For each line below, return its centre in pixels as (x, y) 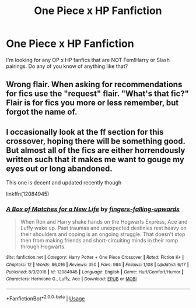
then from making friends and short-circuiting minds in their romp (99, 241)
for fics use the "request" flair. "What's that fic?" (98, 94)
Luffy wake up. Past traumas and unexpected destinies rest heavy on (103, 228)
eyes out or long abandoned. (59, 168)
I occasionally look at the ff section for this (85, 132)
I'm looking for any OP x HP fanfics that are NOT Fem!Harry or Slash (88, 60)
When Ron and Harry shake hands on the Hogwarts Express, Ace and (104, 222)
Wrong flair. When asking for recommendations (94, 85)
